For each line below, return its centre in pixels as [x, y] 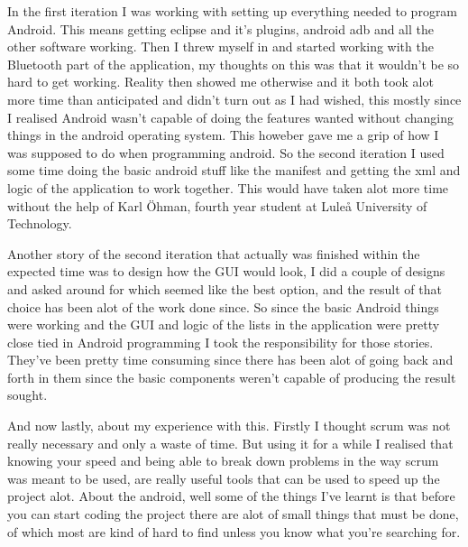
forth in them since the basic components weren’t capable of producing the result [232, 377]
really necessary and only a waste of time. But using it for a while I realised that [230, 443]
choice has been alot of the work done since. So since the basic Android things [223, 306]
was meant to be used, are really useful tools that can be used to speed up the [224, 478]
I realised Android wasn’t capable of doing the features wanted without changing [231, 117]
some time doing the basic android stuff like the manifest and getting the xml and [234, 170]
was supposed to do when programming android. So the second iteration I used [226, 152]
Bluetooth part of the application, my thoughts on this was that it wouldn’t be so [234, 64]
